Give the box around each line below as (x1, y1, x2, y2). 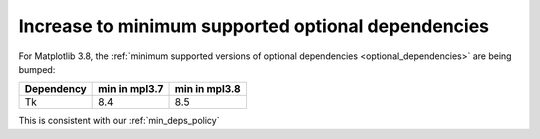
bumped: (18, 63, 56, 75)
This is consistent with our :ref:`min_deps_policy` (18, 115, 220, 127)
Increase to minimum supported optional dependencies (18, 15, 490, 37)
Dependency (24, 82, 87, 96)
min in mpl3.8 (174, 82, 241, 96)
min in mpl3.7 (98, 82, 164, 96)
